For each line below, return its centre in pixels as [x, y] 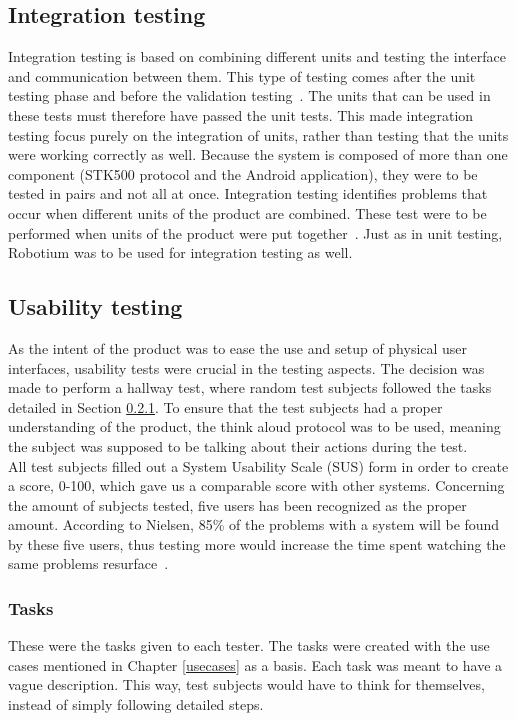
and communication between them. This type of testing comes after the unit [242, 75]
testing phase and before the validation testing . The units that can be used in [249, 95]
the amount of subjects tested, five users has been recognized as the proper [237, 504]
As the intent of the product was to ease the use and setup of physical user [238, 347]
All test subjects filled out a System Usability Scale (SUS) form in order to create [258, 465]
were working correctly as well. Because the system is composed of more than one [258, 154]
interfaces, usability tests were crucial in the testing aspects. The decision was [246, 367]
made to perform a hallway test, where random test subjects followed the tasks [250, 387]
